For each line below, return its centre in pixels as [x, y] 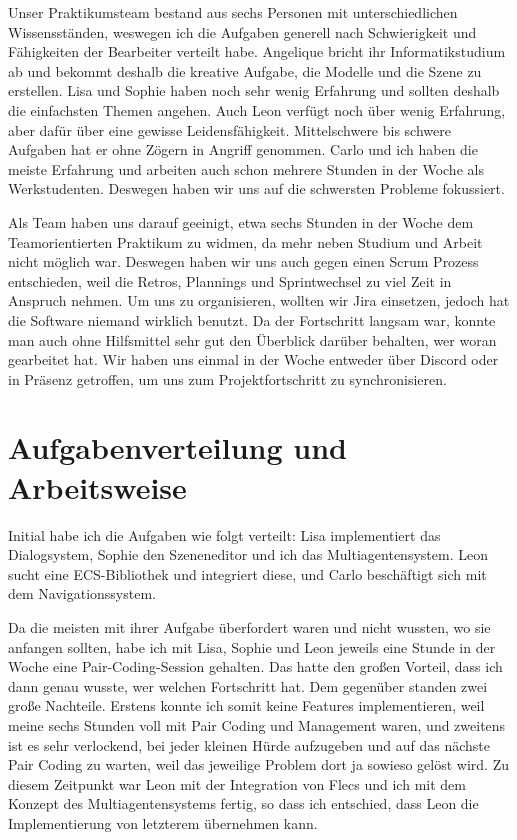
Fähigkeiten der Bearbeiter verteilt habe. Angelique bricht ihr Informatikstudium [257, 51]
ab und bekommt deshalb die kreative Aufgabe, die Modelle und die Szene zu [245, 70]
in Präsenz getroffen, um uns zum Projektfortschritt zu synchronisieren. [227, 378]
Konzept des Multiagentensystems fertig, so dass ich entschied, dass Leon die [243, 803]
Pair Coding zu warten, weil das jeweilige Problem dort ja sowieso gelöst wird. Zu [258, 764]
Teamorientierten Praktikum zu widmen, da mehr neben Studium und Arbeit [245, 241]
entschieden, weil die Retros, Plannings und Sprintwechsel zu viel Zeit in [230, 280]
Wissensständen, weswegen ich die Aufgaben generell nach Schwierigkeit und [242, 31]
